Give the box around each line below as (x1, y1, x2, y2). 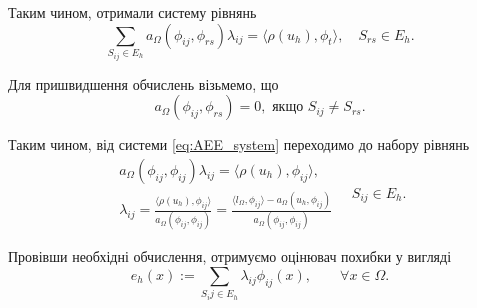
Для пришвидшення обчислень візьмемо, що (8, 73, 279, 94)
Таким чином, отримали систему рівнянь (8, 2, 257, 22)
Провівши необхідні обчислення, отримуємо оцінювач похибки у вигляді (8, 246, 452, 267)
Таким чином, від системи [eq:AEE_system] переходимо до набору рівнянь (8, 134, 470, 155)
